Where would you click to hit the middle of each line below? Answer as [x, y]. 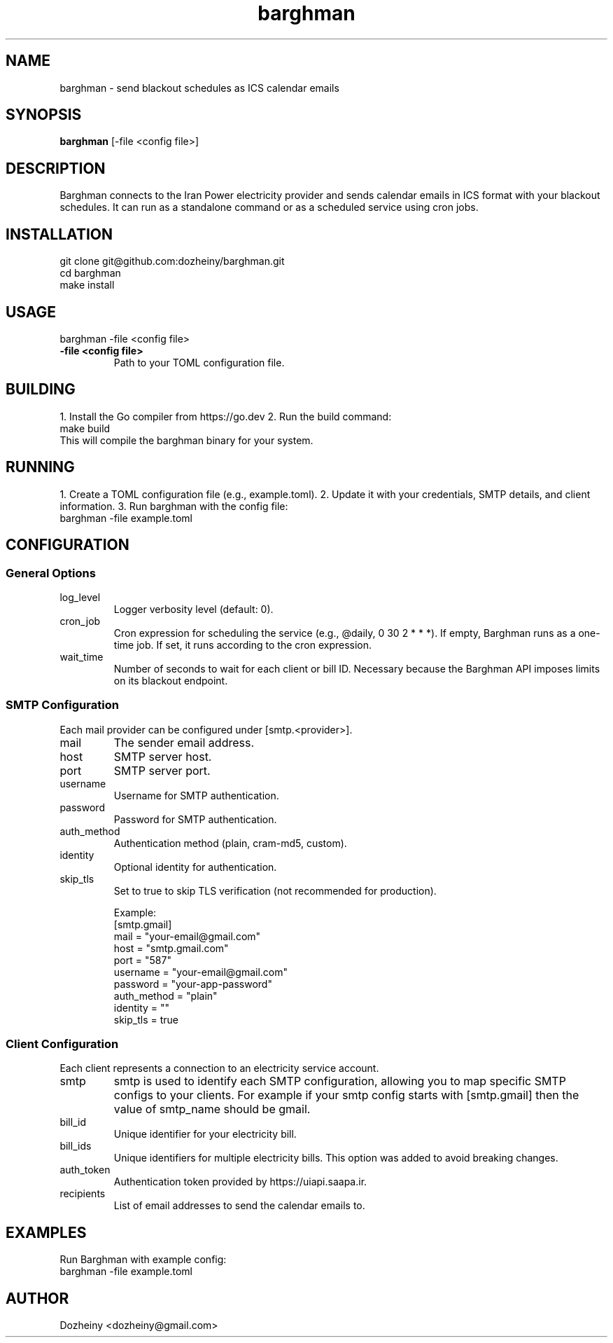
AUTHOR [37, 1298]
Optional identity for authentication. [195, 867]
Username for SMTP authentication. [196, 795]
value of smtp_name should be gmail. [212, 1109]
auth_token [85, 1170]
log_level [80, 597]
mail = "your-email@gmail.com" [187, 936]
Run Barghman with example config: [143, 1260]
